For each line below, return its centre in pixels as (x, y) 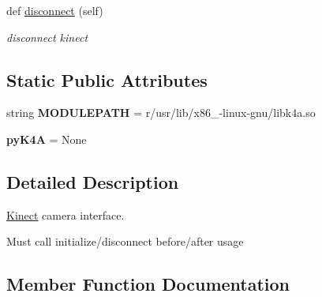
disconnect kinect (47, 37)
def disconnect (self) (55, 10)
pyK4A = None (47, 139)
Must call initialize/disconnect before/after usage (125, 241)
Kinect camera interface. (66, 214)
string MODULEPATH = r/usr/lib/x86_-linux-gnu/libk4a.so (161, 113)
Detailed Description (93, 181)
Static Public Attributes (107, 79)
